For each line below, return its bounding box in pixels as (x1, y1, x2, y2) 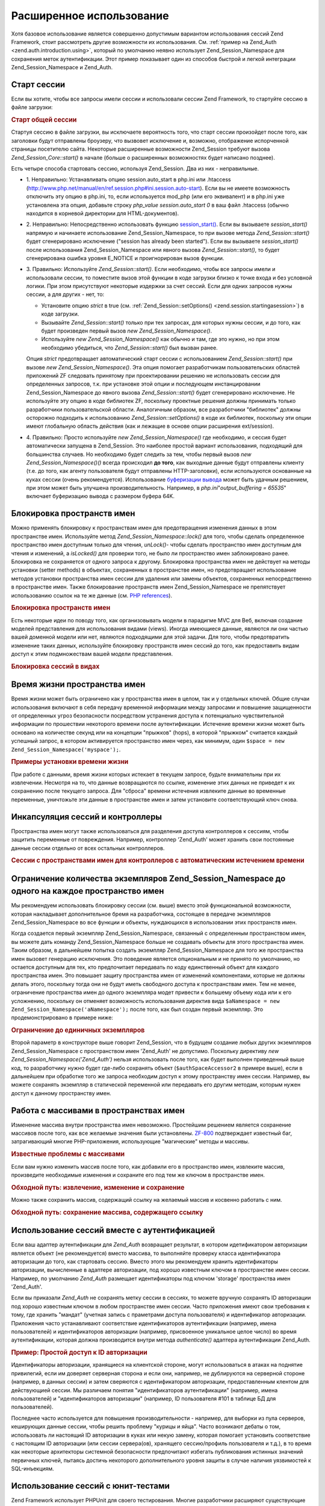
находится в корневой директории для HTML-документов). (26, 210, 179, 217)
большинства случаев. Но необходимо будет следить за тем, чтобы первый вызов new (26, 451, 252, 458)
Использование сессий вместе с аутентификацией (11, 1225, 215, 1236)
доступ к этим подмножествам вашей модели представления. (11, 651, 173, 658)
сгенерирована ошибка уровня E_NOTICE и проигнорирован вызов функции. (26, 254, 224, 261)
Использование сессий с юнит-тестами (11, 1481, 170, 1491)
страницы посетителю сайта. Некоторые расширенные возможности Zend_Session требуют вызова (11, 145, 270, 153)
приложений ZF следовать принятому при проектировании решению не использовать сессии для (26, 372, 280, 379)
